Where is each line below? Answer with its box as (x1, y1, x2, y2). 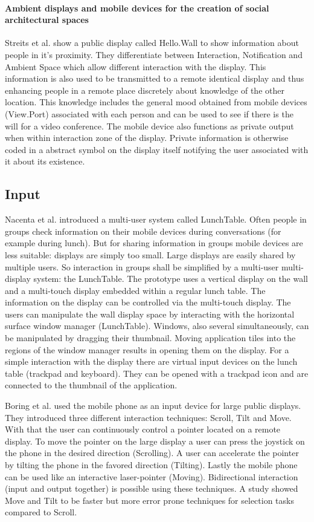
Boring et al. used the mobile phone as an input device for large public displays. (5, 399, 301, 412)
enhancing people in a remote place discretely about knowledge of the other (5, 83, 284, 96)
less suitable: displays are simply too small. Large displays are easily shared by (5, 248, 296, 261)
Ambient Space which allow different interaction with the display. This (5, 60, 266, 73)
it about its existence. (5, 155, 85, 168)
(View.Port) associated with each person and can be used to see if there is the (5, 107, 293, 120)
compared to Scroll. (5, 506, 77, 518)
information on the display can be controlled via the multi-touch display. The (5, 296, 291, 308)
